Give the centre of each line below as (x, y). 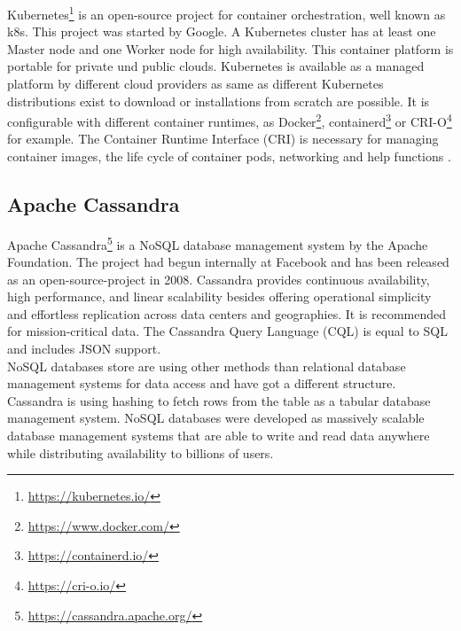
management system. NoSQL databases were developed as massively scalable (216, 418)
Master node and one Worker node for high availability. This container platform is (230, 48)
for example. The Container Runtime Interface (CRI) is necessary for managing (223, 139)
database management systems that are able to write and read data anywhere (219, 436)
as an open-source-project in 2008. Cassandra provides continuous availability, (219, 279)
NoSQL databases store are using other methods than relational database (207, 366)
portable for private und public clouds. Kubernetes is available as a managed (216, 66)
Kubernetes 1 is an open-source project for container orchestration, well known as (227, 13)
